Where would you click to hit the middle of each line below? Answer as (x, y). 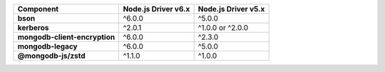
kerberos (33, 27)
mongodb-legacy (47, 46)
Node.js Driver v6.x (156, 9)
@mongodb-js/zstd (51, 56)
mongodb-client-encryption (66, 37)
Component (38, 9)
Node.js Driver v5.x (231, 9)
